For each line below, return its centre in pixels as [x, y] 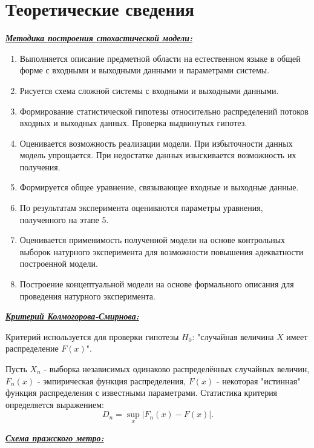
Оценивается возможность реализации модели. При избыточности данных [156, 143]
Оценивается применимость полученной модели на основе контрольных [152, 240]
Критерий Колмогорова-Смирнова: [72, 316]
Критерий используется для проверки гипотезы [92, 336]
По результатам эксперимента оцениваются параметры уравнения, [141, 208]
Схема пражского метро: [55, 437]
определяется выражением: [55, 404]
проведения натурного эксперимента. [87, 296]
